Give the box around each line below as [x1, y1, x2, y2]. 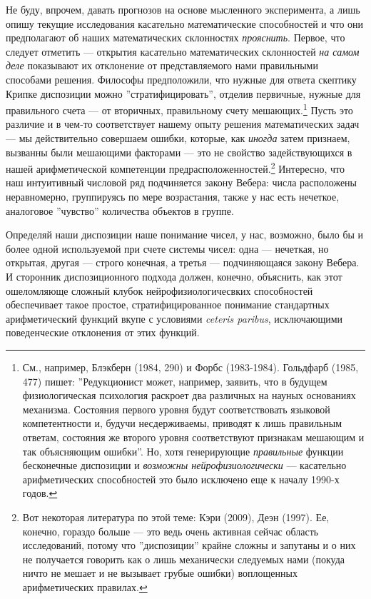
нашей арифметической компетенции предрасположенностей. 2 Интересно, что [6, 159, 345, 176]
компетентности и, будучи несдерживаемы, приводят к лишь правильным [22, 416, 342, 431]
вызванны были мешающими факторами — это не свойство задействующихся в [6, 144, 352, 159]
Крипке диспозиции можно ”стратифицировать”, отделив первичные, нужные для [6, 86, 361, 101]
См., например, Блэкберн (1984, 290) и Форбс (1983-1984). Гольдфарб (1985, [22, 359, 359, 374]
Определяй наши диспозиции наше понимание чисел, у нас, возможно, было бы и [6, 227, 364, 242]
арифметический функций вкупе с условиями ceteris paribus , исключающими [6, 311, 343, 326]
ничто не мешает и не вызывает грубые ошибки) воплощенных [22, 565, 298, 580]
